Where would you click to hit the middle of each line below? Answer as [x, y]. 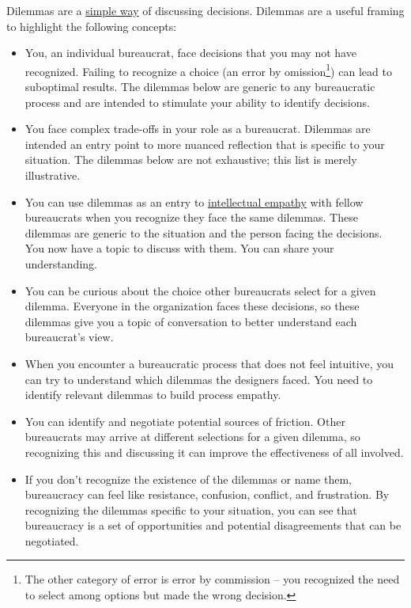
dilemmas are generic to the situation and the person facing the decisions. [204, 232]
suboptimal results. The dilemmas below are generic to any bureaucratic [200, 87]
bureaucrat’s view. [69, 337]
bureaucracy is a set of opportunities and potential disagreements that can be [213, 525]
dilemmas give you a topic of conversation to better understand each [191, 321]
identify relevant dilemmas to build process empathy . [153, 395]
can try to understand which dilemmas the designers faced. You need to [199, 379]
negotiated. [52, 540]
